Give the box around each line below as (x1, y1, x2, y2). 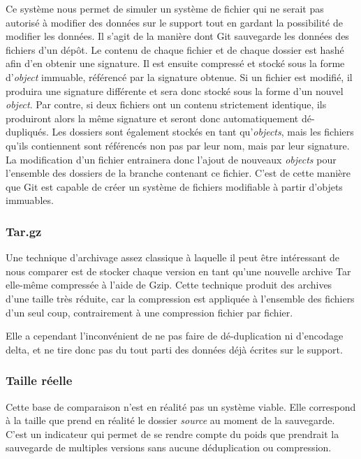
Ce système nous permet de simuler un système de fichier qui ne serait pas (6, 1, 324, 15)
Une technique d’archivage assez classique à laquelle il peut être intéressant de (6, 250, 340, 265)
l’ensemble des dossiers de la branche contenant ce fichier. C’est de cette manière (6, 166, 351, 180)
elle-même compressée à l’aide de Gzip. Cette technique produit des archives (6, 277, 332, 292)
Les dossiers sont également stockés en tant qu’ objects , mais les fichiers (52, 124, 354, 139)
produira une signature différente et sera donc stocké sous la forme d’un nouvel (6, 83, 344, 98)
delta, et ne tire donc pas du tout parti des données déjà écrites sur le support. (6, 342, 343, 356)
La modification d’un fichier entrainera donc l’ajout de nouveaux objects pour (6, 152, 337, 166)
